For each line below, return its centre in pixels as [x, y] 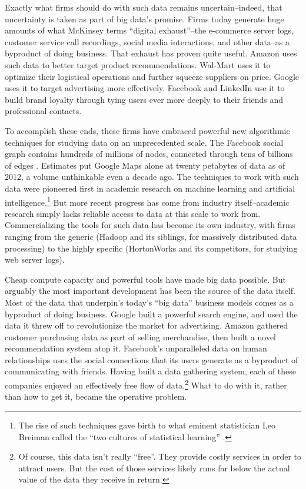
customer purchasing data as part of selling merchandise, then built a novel [140, 336]
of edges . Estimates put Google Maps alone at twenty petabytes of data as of [145, 165]
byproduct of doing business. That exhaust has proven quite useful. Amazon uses [151, 53]
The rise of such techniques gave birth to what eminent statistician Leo [147, 425]
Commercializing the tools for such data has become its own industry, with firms [150, 225]
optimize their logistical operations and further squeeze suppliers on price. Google [152, 76]
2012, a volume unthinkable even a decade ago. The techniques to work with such [152, 177]
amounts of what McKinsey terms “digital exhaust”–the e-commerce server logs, [149, 30]
